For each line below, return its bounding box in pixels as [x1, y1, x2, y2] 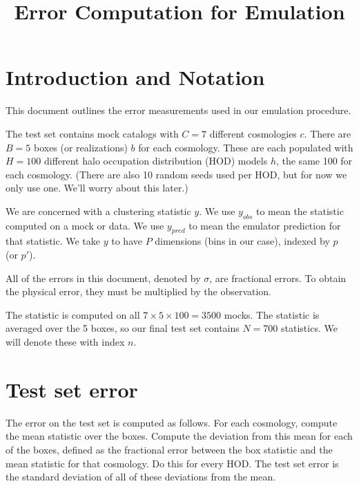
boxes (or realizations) [33, 140, 128, 154]
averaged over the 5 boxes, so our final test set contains [6, 321, 240, 335]
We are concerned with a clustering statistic [6, 203, 191, 218]
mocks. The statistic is [224, 307, 320, 321]
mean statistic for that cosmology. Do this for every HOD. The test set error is [6, 456, 339, 470]
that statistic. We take [6, 234, 101, 248]
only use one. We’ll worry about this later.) [6, 180, 188, 195]
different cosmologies [209, 126, 297, 140]
